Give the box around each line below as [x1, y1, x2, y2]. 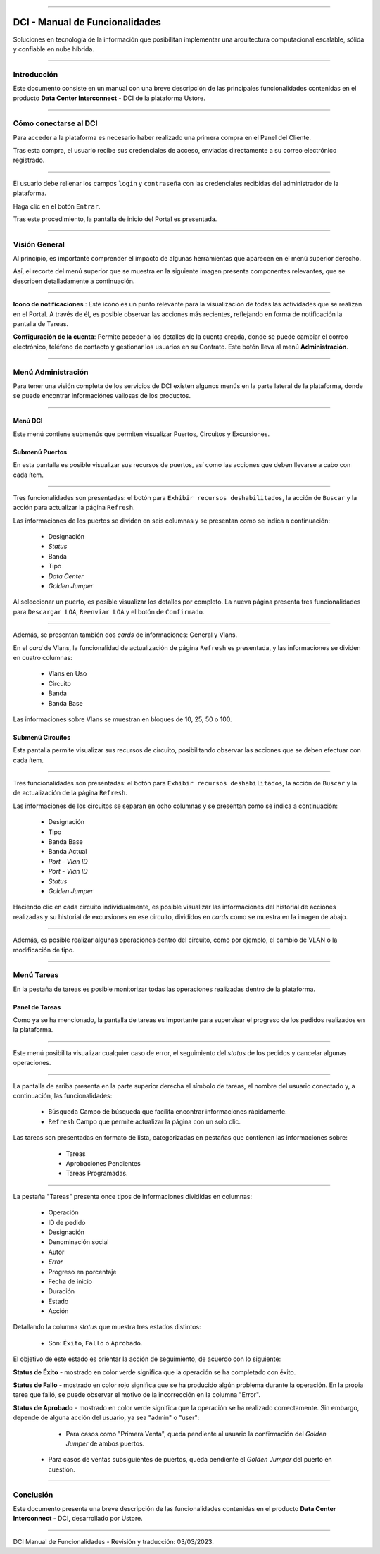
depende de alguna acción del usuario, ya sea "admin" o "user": [13, 1413, 200, 1422]
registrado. [13, 156, 45, 165]
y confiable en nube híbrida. [13, 44, 95, 53]
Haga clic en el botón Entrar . [13, 201, 101, 211]
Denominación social [48, 1238, 109, 1246]
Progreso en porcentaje [48, 1267, 117, 1276]
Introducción [13, 69, 58, 79]
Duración [48, 1287, 75, 1295]
